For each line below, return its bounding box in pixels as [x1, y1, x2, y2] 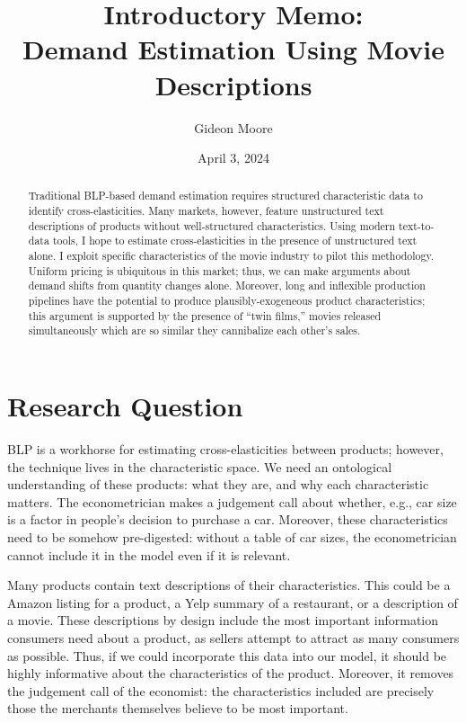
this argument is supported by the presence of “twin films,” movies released [28, 308, 382, 323]
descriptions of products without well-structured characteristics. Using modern [28, 218, 396, 233]
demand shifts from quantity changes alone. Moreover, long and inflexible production [28, 278, 426, 293]
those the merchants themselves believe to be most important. [7, 699, 348, 718]
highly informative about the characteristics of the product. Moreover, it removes [7, 664, 454, 683]
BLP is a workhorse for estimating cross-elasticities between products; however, [7, 439, 444, 458]
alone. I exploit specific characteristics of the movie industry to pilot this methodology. [28, 248, 435, 263]
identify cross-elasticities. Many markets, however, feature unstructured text [28, 203, 384, 219]
